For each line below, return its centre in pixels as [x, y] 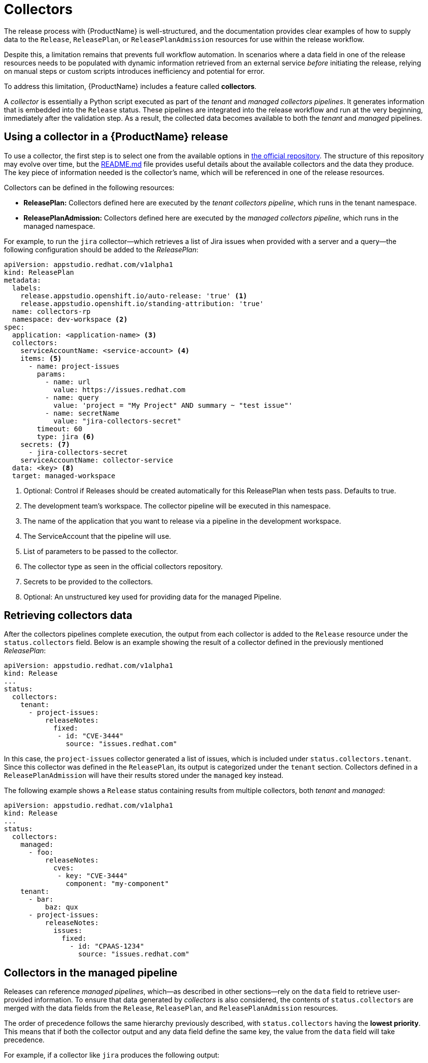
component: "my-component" [117, 884]
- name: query [72, 397]
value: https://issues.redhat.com [119, 389]
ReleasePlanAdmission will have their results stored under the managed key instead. [144, 775]
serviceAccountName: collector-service [97, 460]
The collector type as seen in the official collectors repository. [123, 566]
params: [51, 374]
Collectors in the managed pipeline [91, 973]
